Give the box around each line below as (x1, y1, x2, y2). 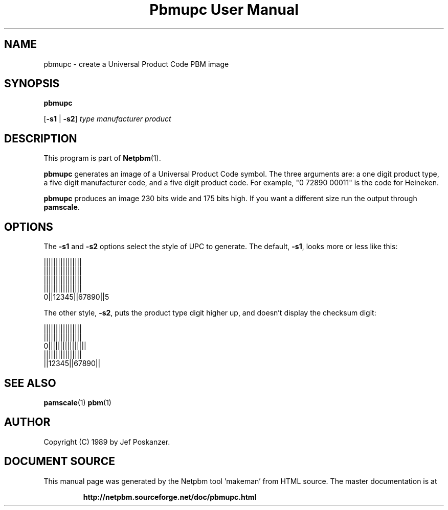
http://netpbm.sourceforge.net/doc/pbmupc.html (83, 492, 257, 501)
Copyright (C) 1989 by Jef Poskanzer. (43, 437, 170, 446)
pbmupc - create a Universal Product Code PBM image (43, 59, 229, 68)
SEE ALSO (4, 376, 56, 390)
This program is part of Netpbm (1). (43, 154, 161, 163)
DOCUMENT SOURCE (4, 455, 115, 468)
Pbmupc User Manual (149, 1, 299, 18)
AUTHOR (4, 416, 51, 429)
